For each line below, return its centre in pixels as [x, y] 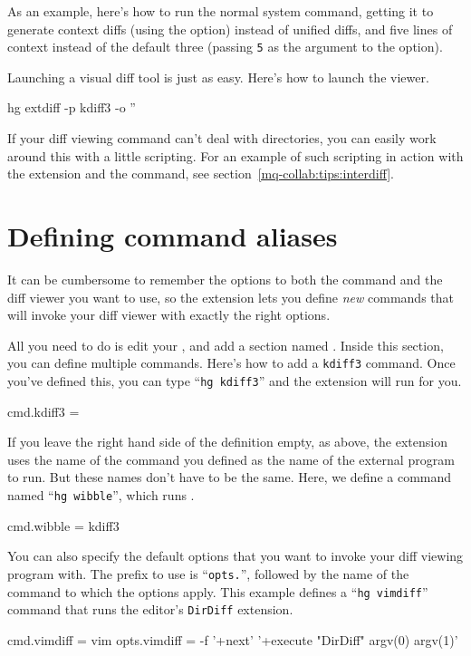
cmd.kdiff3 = [43, 411]
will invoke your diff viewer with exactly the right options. [169, 315]
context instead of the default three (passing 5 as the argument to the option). [225, 47]
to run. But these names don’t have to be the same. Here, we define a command [230, 477]
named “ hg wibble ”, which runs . [101, 495]
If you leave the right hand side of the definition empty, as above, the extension [227, 442]
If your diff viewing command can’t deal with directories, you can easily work [222, 138]
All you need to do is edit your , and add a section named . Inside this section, [226, 345]
